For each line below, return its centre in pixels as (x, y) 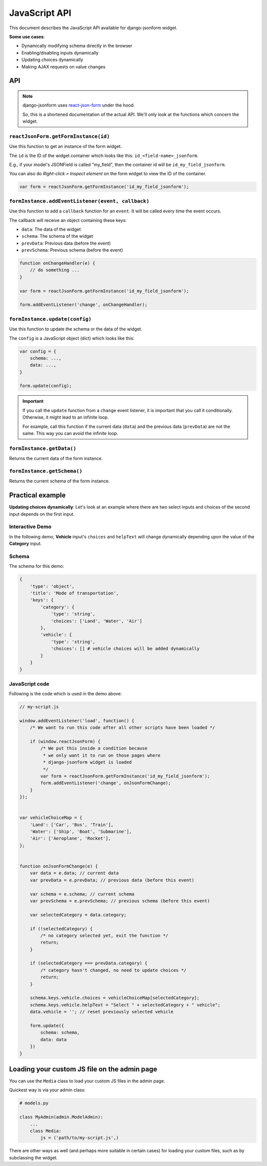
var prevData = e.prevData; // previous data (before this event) (112, 880)
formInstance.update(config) (50, 319)
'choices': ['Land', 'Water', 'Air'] (96, 621)
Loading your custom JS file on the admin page (83, 1069)
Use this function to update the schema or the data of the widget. (76, 329)
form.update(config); (46, 386)
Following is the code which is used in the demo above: (66, 694)
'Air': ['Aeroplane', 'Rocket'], (70, 839)
